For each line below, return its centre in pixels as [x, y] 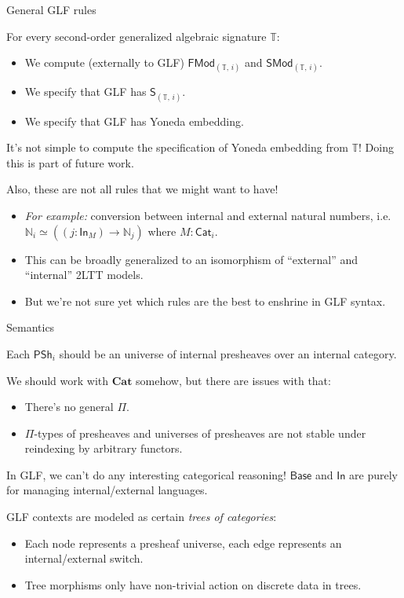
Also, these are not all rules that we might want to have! [142, 189]
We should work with [58, 380]
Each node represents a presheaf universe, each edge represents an [183, 543]
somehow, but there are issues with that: [233, 380]
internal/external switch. [84, 558]
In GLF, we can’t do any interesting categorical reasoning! [146, 474]
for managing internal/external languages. [107, 490]
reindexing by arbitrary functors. [104, 448]
